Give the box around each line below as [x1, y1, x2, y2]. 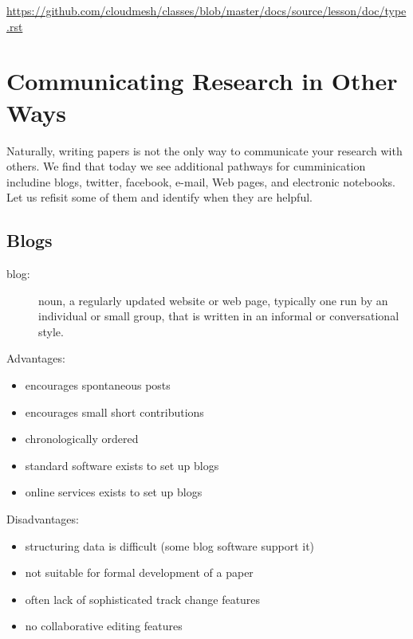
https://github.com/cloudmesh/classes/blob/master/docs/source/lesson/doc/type [6, 2, 407, 18]
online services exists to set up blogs [25, 484, 203, 500]
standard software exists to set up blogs [25, 457, 219, 473]
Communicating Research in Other [6, 65, 398, 97]
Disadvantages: [6, 511, 79, 527]
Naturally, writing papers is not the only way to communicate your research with [6, 142, 403, 159]
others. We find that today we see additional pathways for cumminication [6, 158, 366, 174]
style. [38, 323, 64, 339]
